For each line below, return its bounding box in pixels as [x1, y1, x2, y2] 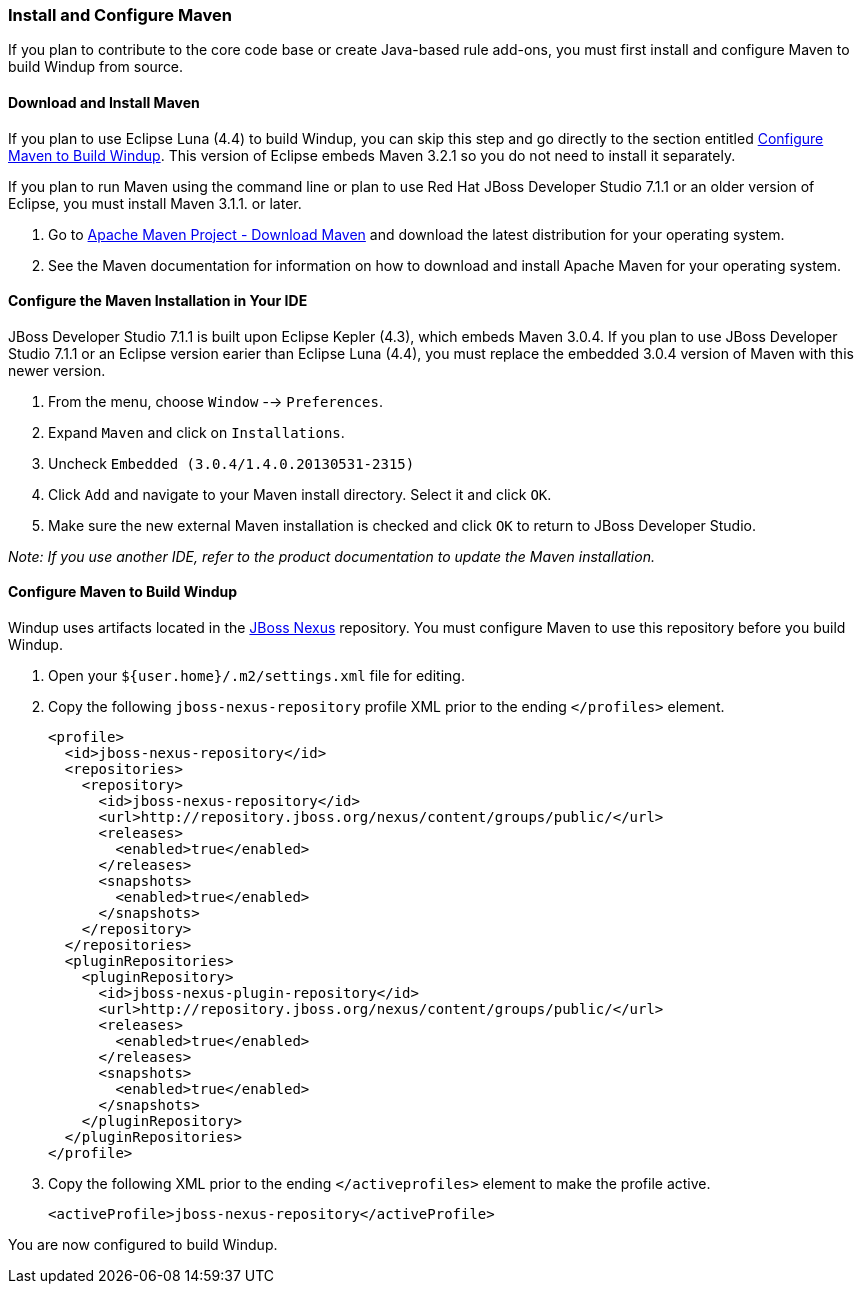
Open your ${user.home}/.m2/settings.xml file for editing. [48, 667, 465, 685]
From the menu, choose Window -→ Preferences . [48, 392, 383, 410]
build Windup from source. [8, 58, 184, 76]
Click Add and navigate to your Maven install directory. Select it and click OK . [48, 485, 552, 503]
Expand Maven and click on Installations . [48, 423, 345, 441]
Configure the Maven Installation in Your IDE [8, 292, 308, 310]
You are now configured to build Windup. [8, 1236, 278, 1254]
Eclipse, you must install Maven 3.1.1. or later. [8, 194, 302, 212]
